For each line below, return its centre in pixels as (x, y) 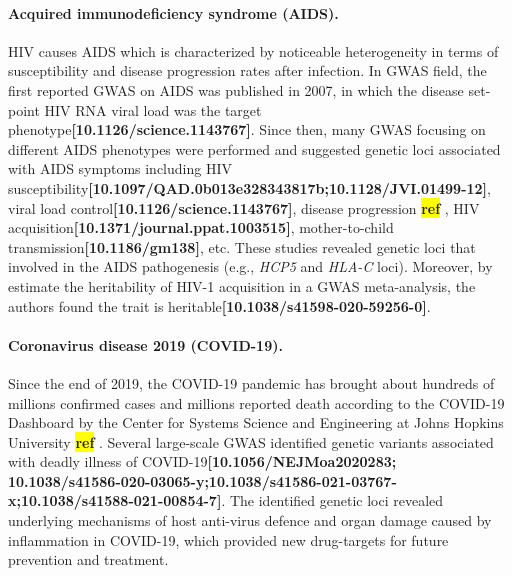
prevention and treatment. (88, 559)
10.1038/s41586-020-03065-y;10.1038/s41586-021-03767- (202, 480)
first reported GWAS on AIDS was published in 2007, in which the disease (236, 89)
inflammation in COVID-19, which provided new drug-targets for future (228, 539)
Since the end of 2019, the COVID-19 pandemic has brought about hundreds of (251, 382)
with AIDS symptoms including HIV (120, 168)
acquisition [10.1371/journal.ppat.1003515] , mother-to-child (201, 227)
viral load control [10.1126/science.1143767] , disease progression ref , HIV (244, 207)
